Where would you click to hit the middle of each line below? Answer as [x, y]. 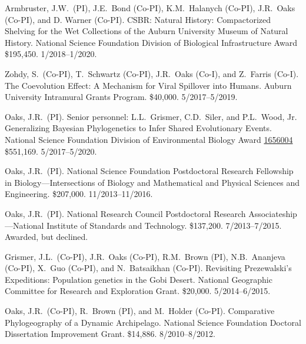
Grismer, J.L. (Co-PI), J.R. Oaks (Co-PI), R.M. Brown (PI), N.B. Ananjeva [145, 256]
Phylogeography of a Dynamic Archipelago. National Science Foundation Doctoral [153, 322]
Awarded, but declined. [46, 237]
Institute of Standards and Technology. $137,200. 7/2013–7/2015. [164, 225]
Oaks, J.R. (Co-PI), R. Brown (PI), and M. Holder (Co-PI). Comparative [140, 311]
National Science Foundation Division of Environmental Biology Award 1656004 [149, 139]
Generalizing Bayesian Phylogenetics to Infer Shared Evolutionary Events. [138, 128]
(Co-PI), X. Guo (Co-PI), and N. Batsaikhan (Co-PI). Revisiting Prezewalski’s [148, 268]
